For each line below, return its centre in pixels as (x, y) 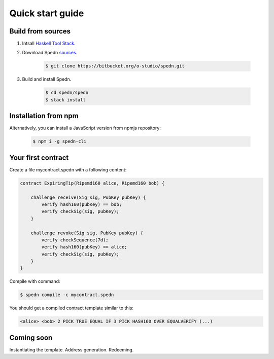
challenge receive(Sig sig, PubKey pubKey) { (88, 197)
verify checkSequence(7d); (75, 240)
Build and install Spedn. (47, 79)
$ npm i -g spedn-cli (60, 141)
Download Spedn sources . (50, 53)
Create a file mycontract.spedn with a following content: (68, 169)
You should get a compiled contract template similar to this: (72, 308)
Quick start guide (47, 13)
